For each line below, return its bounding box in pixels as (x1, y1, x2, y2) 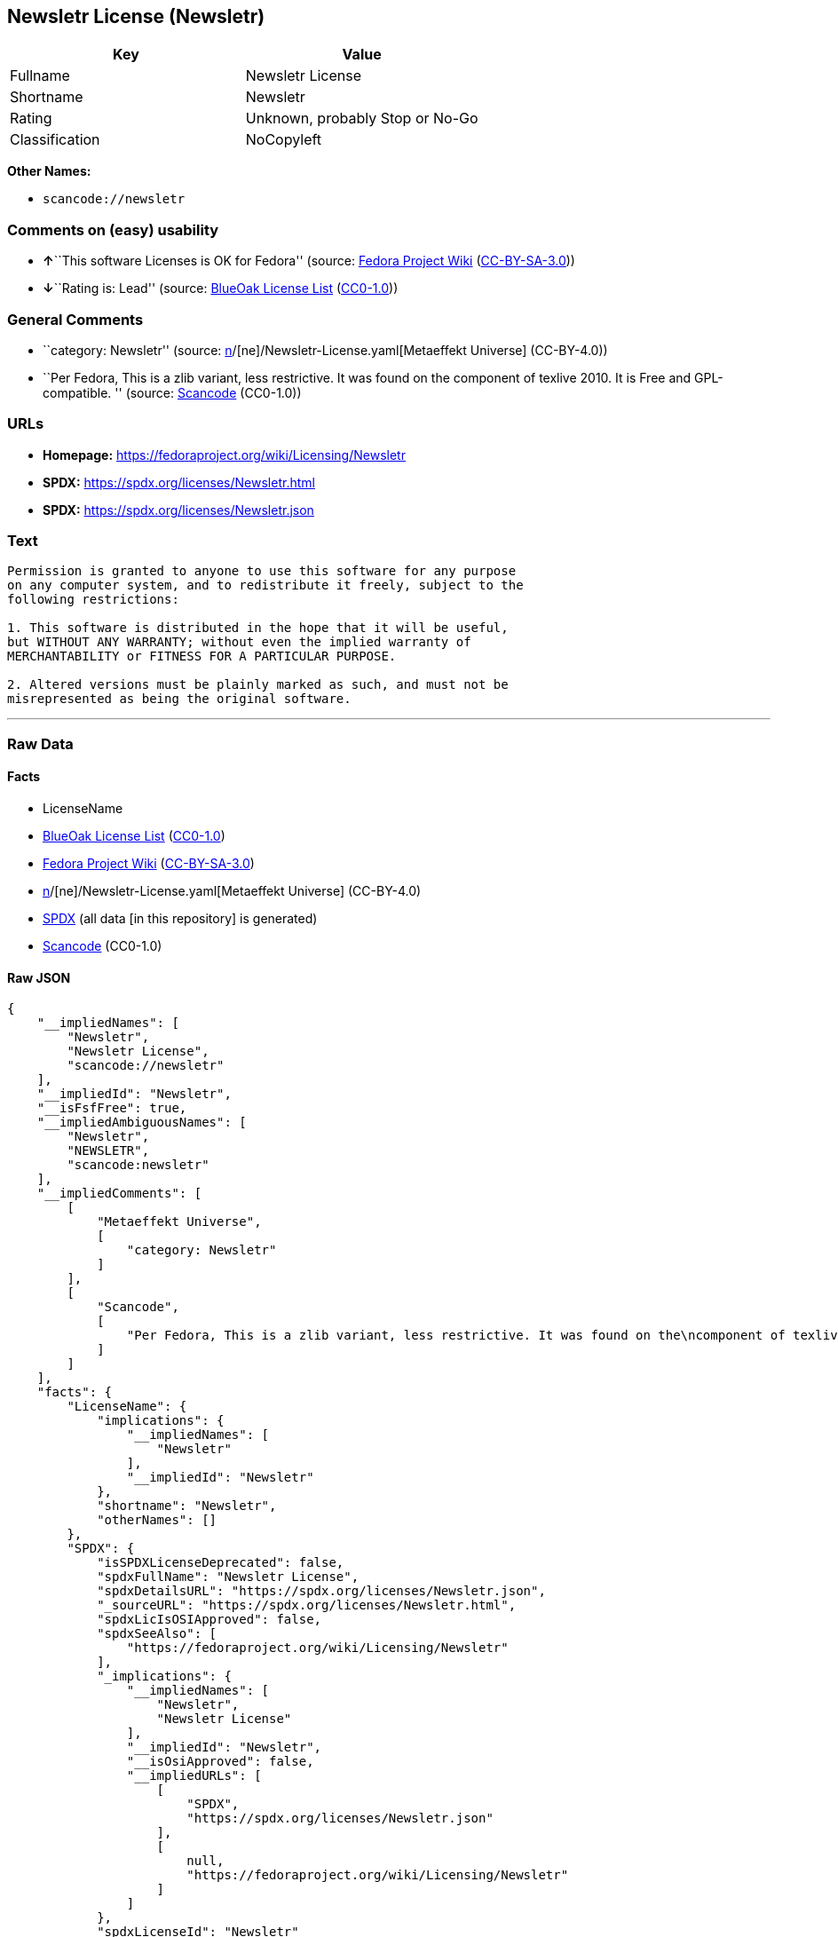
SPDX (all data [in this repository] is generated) (43, 911, 318, 927)
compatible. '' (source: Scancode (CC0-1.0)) (43, 384, 302, 400)
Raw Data (7, 734, 74, 753)
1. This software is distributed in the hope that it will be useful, (7, 621, 509, 636)
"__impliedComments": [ (36, 1186, 202, 1201)
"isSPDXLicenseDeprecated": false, (97, 1555, 344, 1570)
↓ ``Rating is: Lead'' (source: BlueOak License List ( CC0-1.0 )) (43, 281, 399, 296)
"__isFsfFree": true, (36, 1101, 187, 1116)
